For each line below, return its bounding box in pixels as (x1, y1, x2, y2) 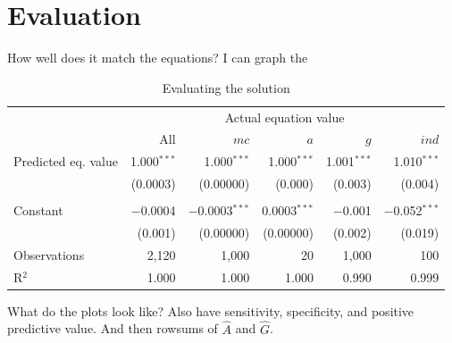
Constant (13, 201, 63, 220)
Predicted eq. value (13, 152, 118, 171)
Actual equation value (224, 107, 345, 126)
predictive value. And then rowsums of (7, 319, 218, 338)
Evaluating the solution (162, 78, 290, 96)
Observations (13, 245, 85, 264)
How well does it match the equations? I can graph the (7, 48, 308, 67)
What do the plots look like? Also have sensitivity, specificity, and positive (7, 301, 414, 320)
